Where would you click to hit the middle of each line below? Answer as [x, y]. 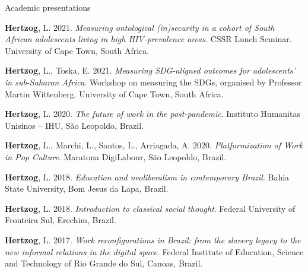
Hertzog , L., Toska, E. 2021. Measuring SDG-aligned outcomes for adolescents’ [150, 70]
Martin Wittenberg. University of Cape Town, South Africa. [114, 93]
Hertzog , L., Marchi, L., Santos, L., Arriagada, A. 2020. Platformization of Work [154, 145]
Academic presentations [48, 7]
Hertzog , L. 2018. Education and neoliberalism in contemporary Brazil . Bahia [147, 177]
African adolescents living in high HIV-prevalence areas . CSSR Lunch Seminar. [148, 39]
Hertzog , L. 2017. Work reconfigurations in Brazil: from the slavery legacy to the [153, 239]
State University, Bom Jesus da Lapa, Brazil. [87, 188]
